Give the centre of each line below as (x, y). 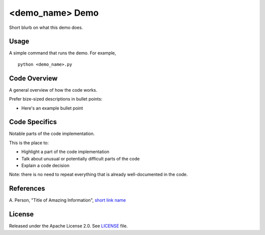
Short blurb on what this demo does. (46, 27)
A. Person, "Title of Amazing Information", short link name (67, 200)
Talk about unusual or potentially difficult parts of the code (80, 158)
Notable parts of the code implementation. (52, 134)
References (27, 189)
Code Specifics (33, 122)
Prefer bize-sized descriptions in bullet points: (56, 99)
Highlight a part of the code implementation (66, 152)
